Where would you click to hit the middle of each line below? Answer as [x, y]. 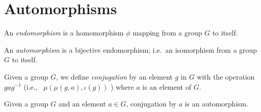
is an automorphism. [216, 104]
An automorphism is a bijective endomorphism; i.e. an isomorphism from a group [130, 49]
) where [122, 86]
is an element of [167, 86]
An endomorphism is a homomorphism [64, 33]
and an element [82, 104]
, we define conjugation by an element [114, 76]
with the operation [226, 76]
